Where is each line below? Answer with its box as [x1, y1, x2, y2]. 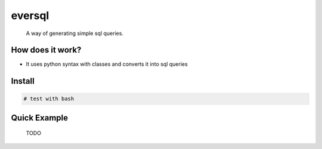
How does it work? [11, 45, 82, 55]
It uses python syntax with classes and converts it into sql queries [26, 61, 188, 68]
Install [11, 76, 35, 86]
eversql [11, 9, 49, 22]
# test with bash [23, 96, 75, 102]
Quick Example [11, 113, 69, 123]
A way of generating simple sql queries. [26, 30, 123, 37]
